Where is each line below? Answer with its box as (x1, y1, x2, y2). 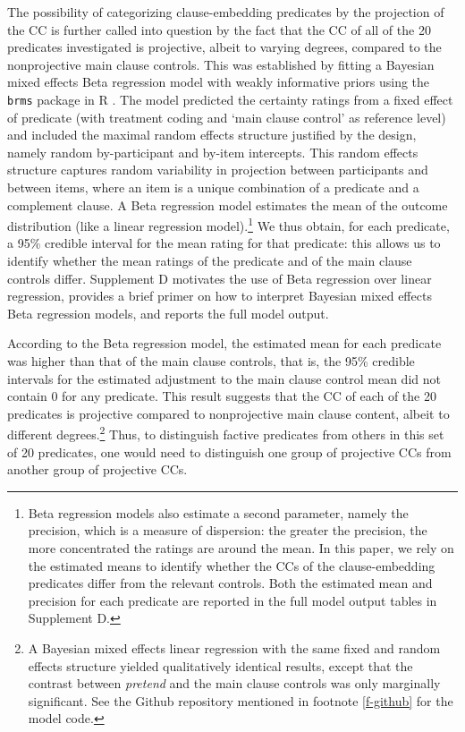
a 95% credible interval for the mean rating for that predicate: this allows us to (7, 234, 441, 252)
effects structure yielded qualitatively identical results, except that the (28, 656, 413, 675)
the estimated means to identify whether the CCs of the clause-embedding (28, 556, 435, 575)
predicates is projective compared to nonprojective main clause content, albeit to (7, 404, 450, 422)
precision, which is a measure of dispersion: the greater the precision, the (28, 521, 427, 540)
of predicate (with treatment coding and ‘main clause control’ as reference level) (7, 107, 446, 126)
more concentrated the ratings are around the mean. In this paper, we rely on (28, 539, 454, 557)
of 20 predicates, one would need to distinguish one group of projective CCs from (7, 442, 452, 461)
